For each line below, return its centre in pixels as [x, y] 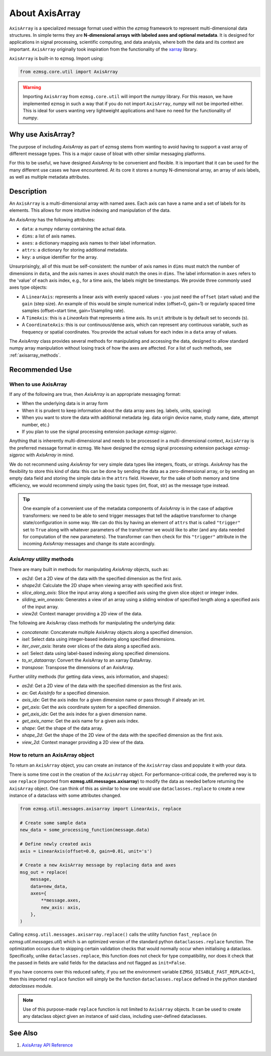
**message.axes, [61, 900]
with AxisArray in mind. [50, 455]
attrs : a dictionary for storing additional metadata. [75, 250]
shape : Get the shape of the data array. [62, 728]
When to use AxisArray [38, 384]
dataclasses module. [31, 986]
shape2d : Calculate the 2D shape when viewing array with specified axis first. [102, 586]
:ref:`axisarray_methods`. [35, 355]
